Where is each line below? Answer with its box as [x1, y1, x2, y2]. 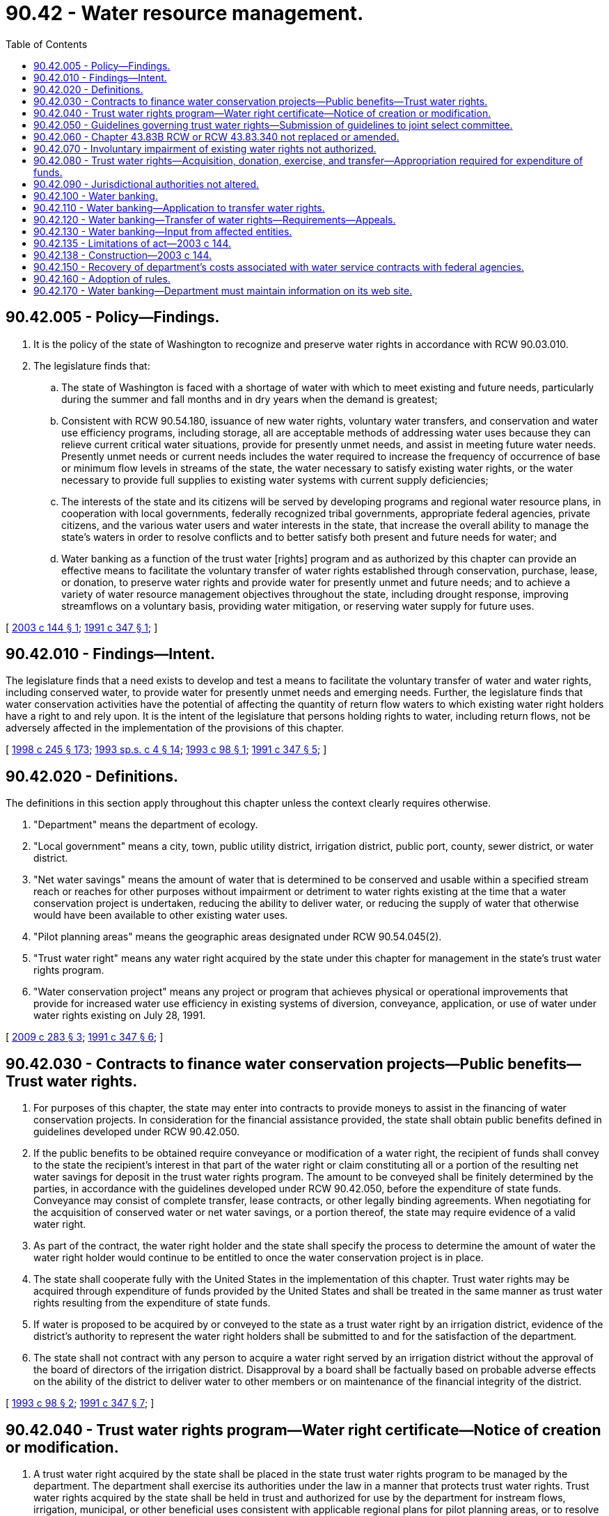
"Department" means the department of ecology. [33, 819, 258, 831]
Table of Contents [6, 38, 88, 50]
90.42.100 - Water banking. [33, 189, 158, 202]
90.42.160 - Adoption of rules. [33, 272, 171, 285]
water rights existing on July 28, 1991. [33, 1009, 206, 1022]
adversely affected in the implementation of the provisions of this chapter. [6, 722, 345, 734]
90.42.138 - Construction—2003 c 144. [33, 248, 212, 261]
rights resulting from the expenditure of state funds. [33, 1297, 271, 1309]
